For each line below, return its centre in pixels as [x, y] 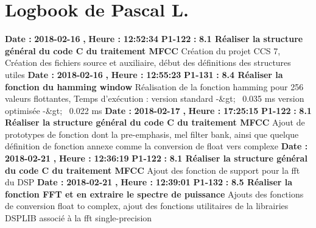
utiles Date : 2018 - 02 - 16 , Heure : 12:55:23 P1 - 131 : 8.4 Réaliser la [144, 74]
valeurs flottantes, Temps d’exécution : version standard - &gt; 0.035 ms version [155, 98]
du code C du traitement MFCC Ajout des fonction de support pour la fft [153, 170]
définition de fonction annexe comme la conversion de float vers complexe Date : [156, 146]
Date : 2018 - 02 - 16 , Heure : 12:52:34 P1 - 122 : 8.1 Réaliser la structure [154, 39]
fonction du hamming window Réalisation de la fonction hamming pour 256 [154, 86]
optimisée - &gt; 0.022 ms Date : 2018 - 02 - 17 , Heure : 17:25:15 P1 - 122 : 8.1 [158, 110]
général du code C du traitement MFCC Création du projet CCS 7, [143, 50]
